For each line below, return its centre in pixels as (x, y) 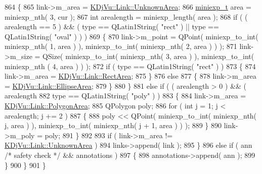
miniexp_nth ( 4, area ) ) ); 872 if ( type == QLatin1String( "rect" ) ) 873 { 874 (130, 66)
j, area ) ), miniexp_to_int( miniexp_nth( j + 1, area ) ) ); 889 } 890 (113, 125)
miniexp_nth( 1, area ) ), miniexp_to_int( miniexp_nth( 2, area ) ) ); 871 (121, 46)
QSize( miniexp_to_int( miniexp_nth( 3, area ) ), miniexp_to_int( (148, 56)
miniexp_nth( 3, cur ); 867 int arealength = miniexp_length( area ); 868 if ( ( (126, 16)
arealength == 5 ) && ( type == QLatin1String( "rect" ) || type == (112, 26)
